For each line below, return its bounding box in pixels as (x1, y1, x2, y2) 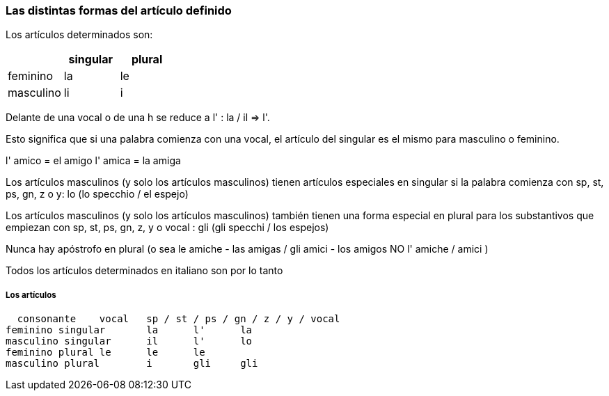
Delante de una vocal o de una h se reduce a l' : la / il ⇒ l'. (6, 111, 270, 124)
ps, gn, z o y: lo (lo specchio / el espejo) (6, 188, 189, 200)
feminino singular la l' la (6, 324, 253, 336)
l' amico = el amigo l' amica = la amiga (6, 155, 181, 167)
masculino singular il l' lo (6, 335, 253, 347)
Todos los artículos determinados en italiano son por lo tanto (6, 264, 283, 277)
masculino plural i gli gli (6, 358, 258, 370)
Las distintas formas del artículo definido (6, 3, 232, 17)
